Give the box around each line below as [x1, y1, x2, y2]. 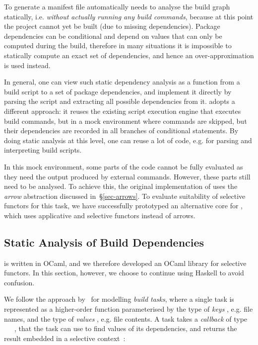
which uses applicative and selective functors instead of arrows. [4, 210, 195, 220]
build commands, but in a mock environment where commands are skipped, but [4, 115, 247, 126]
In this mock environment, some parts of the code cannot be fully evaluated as [4, 161, 243, 172]
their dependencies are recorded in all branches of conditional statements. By [4, 125, 239, 136]
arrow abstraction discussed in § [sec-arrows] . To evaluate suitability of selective [4, 190, 246, 201]
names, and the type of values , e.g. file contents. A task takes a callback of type [4, 313, 248, 324]
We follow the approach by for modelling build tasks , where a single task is [4, 294, 234, 304]
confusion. [4, 277, 35, 287]
